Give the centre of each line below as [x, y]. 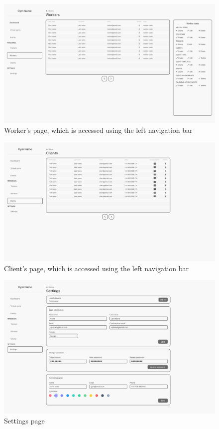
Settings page [24, 421]
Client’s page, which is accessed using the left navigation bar [97, 268]
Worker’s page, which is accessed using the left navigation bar [98, 130]
